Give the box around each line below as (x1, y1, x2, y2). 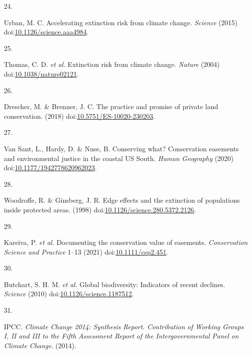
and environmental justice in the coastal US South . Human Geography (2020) (4, 153, 234, 163)
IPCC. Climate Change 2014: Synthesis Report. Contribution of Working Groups (4, 321, 244, 331)
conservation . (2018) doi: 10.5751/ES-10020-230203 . (4, 111, 155, 121)
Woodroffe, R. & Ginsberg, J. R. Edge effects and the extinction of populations (4, 195, 240, 205)
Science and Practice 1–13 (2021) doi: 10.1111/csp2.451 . (4, 246, 168, 257)
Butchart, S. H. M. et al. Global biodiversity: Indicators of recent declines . (4, 279, 225, 289)
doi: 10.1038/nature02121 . (4, 68, 79, 79)
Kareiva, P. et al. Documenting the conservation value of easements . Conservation (4, 237, 248, 247)
